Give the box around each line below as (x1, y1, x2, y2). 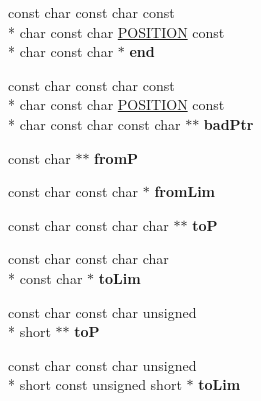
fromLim (154, 181, 216, 202)
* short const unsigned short (8, 374, 182, 395)
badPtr (203, 113, 254, 134)
